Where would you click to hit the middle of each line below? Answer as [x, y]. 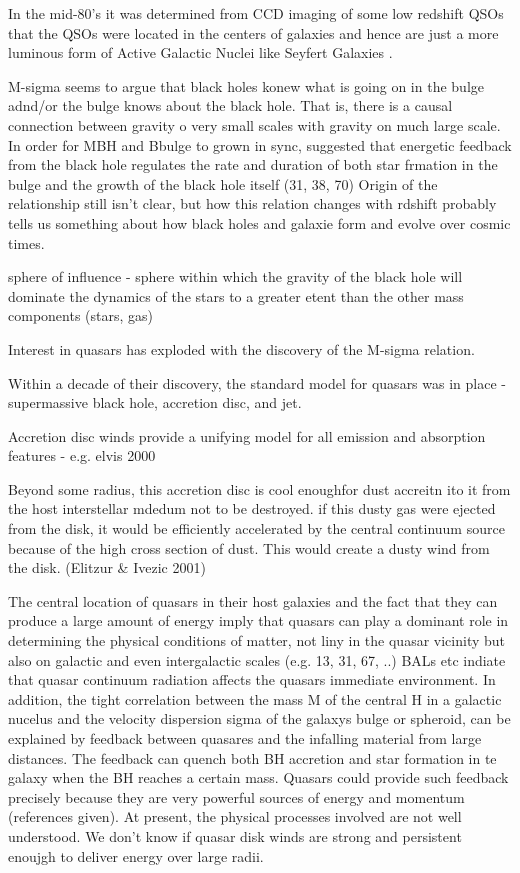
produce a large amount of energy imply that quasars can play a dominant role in [258, 620]
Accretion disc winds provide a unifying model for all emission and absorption [247, 435]
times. [26, 242]
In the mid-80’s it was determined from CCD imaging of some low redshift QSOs [256, 13]
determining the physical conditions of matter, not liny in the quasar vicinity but [257, 640]
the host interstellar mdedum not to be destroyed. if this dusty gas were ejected [252, 508]
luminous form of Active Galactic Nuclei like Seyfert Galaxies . [200, 52]
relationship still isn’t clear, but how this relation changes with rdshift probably [252, 203]
